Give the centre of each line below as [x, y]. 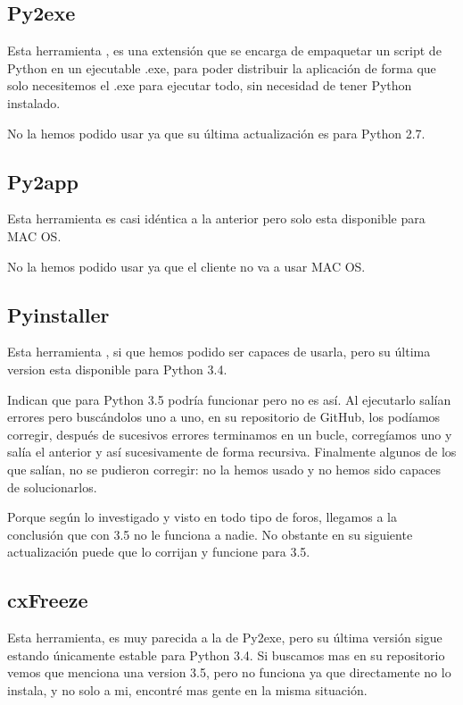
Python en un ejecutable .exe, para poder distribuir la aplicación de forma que [222, 67]
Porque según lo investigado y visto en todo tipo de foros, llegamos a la [202, 517]
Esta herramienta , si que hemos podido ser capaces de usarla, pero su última [219, 352]
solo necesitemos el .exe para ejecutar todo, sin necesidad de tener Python [210, 85]
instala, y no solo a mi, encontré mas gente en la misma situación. [187, 689]
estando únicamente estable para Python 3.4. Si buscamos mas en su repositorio [226, 655]
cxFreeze [48, 600]
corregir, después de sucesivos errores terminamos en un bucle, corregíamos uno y [230, 434]
